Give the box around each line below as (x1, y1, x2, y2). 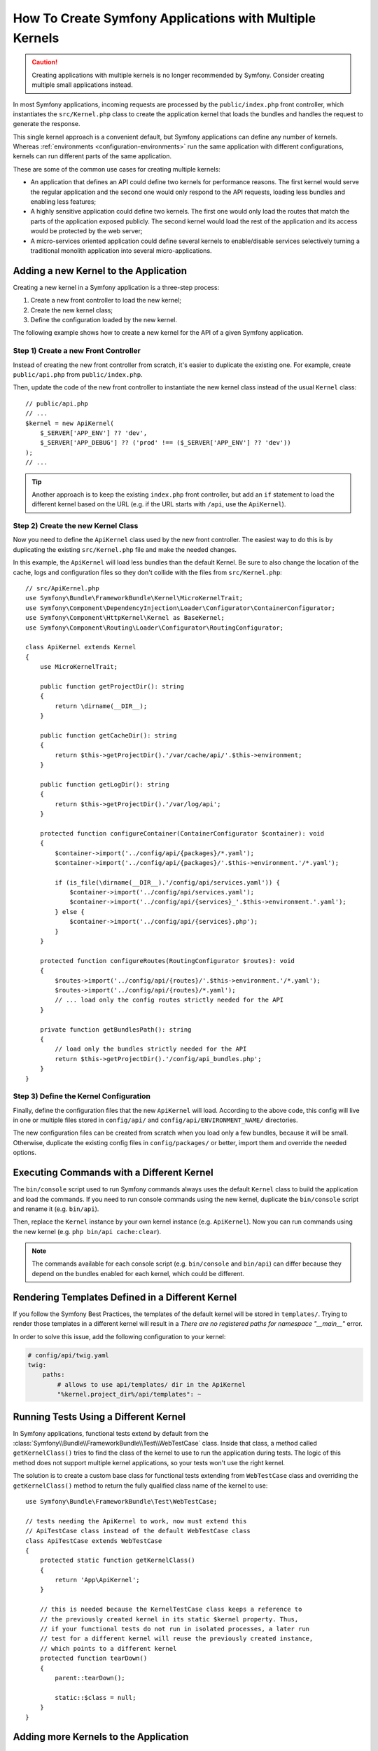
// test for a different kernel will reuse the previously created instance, (39, 1635, 314, 1642)
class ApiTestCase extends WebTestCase (25, 1537, 162, 1544)
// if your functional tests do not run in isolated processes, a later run (39, 1625, 310, 1633)
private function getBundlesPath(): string (39, 1025, 192, 1033)
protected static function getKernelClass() (39, 1556, 195, 1565)
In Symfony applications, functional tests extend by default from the (13, 1429, 209, 1437)
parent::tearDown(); (55, 1674, 125, 1682)
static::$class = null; (55, 1694, 136, 1701)
